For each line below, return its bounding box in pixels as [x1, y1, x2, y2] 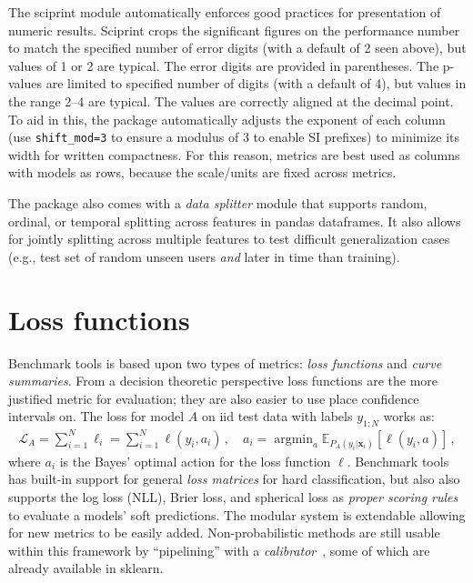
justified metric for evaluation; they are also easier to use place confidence [8, 388, 419, 407]
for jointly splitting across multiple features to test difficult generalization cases [8, 229, 450, 248]
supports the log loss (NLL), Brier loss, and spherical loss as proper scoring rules [8, 487, 458, 506]
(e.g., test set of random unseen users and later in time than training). [8, 246, 400, 266]
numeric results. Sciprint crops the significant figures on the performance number [8, 20, 460, 39]
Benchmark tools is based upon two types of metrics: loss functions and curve [8, 353, 442, 372]
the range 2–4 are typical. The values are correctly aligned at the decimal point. [8, 91, 454, 110]
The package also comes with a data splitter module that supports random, [8, 194, 428, 212]
